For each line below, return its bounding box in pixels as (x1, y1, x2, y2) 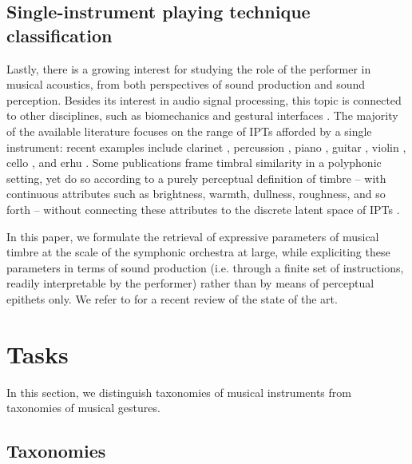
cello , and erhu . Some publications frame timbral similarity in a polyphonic (6, 154, 382, 171)
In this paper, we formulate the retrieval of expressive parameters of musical (6, 228, 379, 244)
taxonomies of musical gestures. (6, 399, 160, 416)
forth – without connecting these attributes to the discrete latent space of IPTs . (6, 200, 400, 217)
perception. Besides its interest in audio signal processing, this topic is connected (6, 91, 402, 108)
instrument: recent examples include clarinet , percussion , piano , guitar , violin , (6, 138, 406, 155)
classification (6, 22, 113, 47)
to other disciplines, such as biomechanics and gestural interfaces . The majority (6, 107, 398, 124)
